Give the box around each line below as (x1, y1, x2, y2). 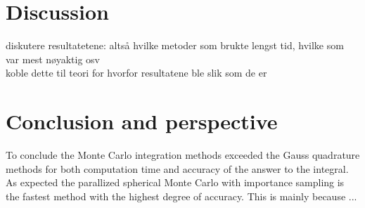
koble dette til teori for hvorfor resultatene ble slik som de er (6, 65, 267, 80)
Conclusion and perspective (6, 107, 278, 136)
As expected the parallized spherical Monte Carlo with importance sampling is (6, 175, 345, 190)
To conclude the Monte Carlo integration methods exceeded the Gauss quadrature (6, 148, 360, 162)
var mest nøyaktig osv (6, 51, 100, 66)
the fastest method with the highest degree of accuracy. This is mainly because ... (6, 188, 357, 203)
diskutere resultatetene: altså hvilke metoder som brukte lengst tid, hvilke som (6, 38, 344, 53)
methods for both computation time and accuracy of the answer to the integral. (6, 161, 349, 176)
